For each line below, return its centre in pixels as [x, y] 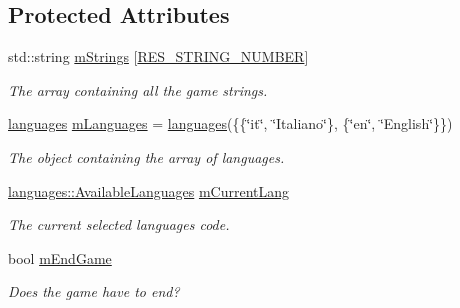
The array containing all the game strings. [138, 89]
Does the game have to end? [94, 291]
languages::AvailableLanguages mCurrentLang [149, 190]
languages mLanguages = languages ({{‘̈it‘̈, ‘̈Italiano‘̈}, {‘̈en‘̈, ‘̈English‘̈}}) [230, 123]
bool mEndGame [60, 257]
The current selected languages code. [119, 224]
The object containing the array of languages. [146, 156]
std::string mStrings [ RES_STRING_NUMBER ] [158, 56]
